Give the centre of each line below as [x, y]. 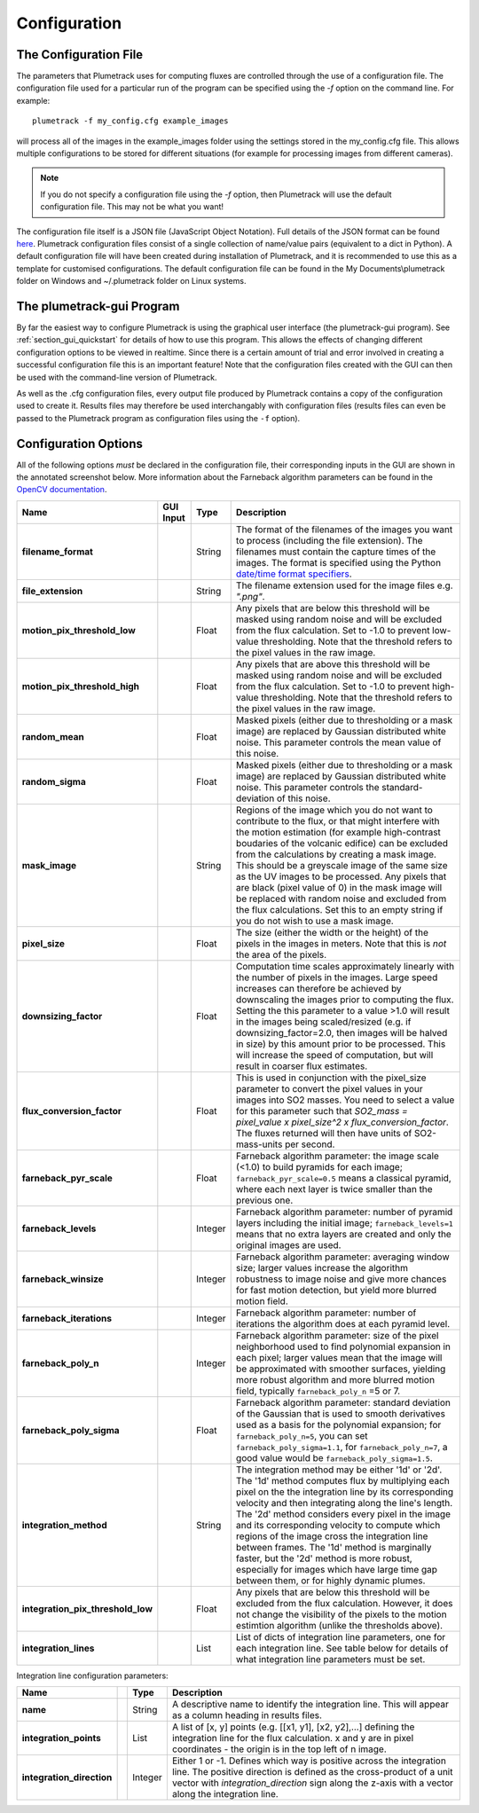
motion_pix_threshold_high [81, 686]
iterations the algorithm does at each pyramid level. [343, 1323]
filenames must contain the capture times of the [336, 552]
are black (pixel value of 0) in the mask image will [339, 887]
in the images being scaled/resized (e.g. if [323, 1022]
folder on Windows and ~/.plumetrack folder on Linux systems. [131, 281]
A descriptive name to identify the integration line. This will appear [310, 1705]
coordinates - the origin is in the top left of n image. [279, 1749]
